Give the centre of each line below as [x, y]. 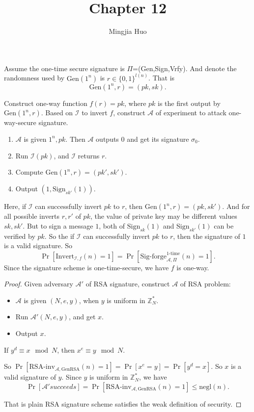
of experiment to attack [191, 113]
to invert [95, 113]
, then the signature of [207, 236]
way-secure [20, 122]
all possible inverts [32, 216]
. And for [236, 206]
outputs [107, 139]
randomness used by [34, 78]
